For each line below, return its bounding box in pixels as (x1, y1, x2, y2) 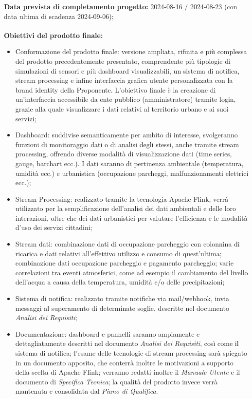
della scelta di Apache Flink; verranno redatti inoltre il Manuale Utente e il (15, 367, 240, 377)
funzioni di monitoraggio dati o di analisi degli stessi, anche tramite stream (15, 139, 239, 149)
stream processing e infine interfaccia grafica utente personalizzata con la (15, 75, 233, 85)
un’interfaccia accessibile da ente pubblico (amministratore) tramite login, (15, 94, 236, 104)
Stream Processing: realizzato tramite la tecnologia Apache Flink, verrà (15, 193, 229, 204)
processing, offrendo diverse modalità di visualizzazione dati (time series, (15, 149, 232, 159)
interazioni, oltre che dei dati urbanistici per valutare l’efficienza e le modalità (15, 212, 248, 223)
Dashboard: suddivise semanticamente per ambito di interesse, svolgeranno (15, 130, 238, 140)
